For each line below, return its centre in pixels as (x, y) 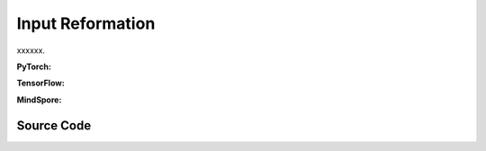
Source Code (54, 125)
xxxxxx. (31, 50)
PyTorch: (34, 67)
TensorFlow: (40, 83)
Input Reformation (86, 23)
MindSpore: (39, 100)
